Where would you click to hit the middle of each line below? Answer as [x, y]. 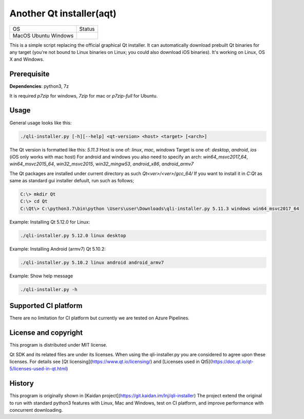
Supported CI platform [46, 306]
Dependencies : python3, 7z [39, 86]
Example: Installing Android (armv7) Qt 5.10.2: [58, 249]
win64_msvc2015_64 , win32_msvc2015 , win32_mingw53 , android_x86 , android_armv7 [102, 164]
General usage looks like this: [41, 123]
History [22, 383]
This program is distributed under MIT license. [59, 345]
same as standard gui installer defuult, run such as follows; [72, 181]
